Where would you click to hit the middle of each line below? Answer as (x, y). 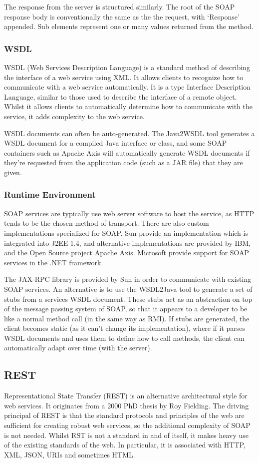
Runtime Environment (50, 194)
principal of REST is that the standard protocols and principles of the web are (124, 415)
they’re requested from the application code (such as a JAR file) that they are (124, 162)
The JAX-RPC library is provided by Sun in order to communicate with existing (128, 279)
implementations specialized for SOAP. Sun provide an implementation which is (126, 233)
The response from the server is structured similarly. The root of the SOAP (120, 7)
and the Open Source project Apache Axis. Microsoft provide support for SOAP (127, 253)
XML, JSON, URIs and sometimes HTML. (70, 454)
